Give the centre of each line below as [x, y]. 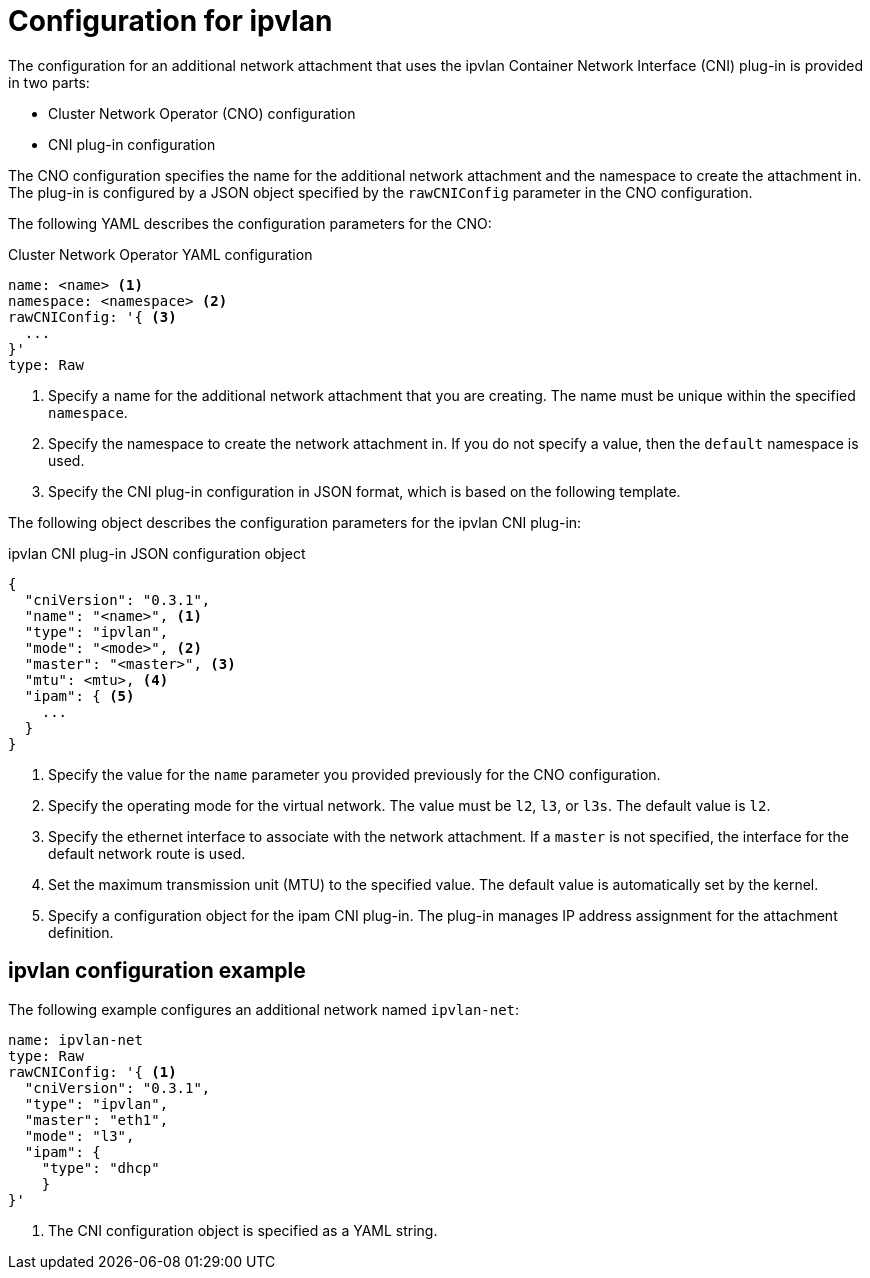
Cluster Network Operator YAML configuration [160, 254]
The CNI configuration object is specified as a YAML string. [243, 1230]
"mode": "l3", [79, 1135]
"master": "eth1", [96, 1119]
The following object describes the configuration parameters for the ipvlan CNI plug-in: [295, 522]
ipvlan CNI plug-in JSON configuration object [157, 553]
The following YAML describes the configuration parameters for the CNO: [250, 223]
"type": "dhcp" [100, 1167]
